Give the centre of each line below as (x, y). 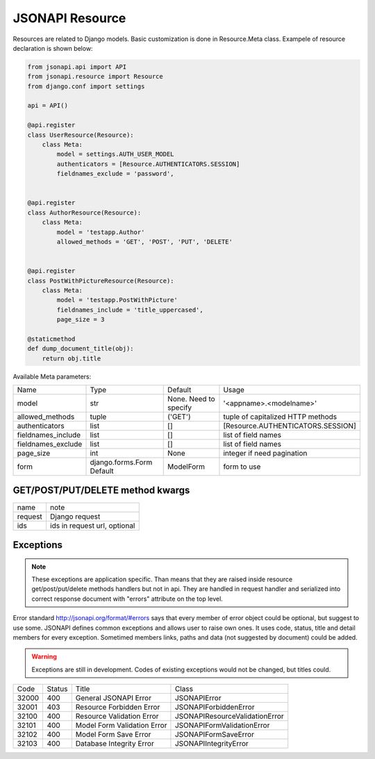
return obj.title (72, 358)
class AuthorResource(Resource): (84, 212)
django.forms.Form (121, 462)
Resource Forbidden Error (118, 707)
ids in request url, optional (92, 526)
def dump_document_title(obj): (81, 349)
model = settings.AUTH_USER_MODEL (115, 154)
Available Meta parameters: (52, 376)
